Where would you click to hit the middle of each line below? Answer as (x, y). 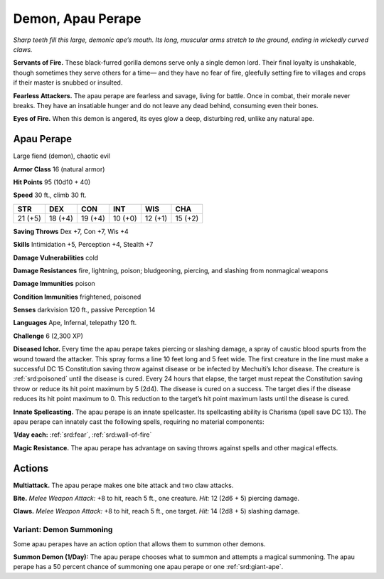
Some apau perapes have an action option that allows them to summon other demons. (139, 543)
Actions (31, 468)
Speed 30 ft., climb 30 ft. (50, 195)
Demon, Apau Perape (77, 18)
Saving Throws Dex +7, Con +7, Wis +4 (71, 231)
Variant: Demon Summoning (63, 530)
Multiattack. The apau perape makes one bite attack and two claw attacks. (123, 485)
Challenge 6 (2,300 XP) (48, 336)
